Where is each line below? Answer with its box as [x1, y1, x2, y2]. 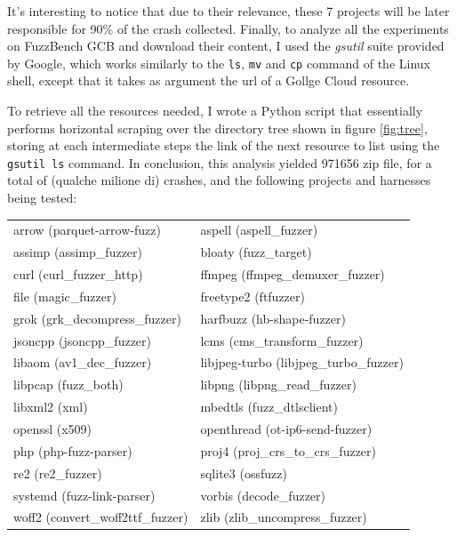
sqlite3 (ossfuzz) [200, 463, 287, 482]
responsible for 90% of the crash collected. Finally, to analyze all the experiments [7, 19, 449, 37]
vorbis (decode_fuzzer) [200, 485, 325, 504]
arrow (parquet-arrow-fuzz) [13, 220, 161, 239]
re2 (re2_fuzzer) [13, 463, 102, 482]
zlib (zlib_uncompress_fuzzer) [200, 508, 367, 526]
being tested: [7, 188, 77, 207]
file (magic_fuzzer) [13, 286, 116, 305]
